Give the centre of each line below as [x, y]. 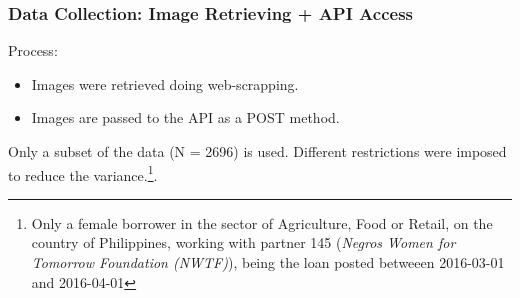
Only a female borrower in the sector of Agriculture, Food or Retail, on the [262, 222]
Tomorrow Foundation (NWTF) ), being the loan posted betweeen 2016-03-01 [268, 262]
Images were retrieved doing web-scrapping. [165, 83]
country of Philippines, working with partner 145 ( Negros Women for [243, 242]
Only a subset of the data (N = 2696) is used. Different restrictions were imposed [257, 151]
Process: [33, 50]
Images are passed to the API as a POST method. [185, 117]
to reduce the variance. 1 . [83, 173]
